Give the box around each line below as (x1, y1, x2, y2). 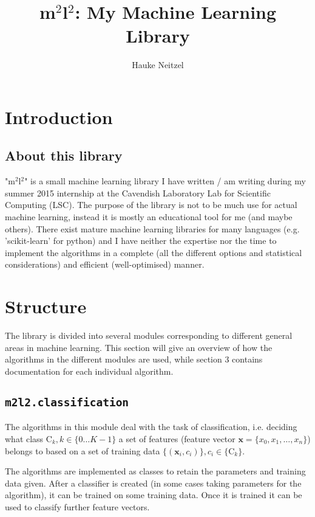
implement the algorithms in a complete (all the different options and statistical (5, 246, 302, 258)
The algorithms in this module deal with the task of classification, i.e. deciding (5, 420, 297, 433)
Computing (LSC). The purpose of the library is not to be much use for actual (5, 198, 297, 211)
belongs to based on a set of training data (5, 444, 160, 457)
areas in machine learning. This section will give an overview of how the (5, 341, 273, 353)
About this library (5, 146, 123, 165)
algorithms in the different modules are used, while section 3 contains (5, 353, 263, 366)
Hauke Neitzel (132, 58, 184, 71)
